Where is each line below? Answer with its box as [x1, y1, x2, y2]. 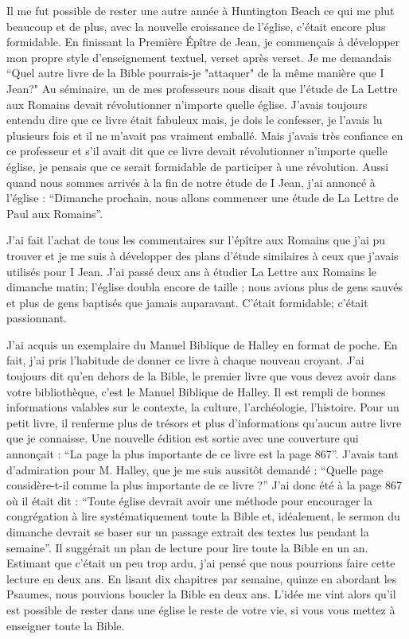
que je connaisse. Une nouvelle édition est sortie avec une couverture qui [6, 430, 359, 446]
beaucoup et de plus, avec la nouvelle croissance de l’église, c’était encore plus [6, 18, 386, 34]
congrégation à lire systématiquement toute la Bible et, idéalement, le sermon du [6, 508, 400, 524]
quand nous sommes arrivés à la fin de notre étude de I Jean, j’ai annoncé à [6, 173, 376, 190]
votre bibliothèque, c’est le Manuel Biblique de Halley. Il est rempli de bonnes [6, 383, 386, 399]
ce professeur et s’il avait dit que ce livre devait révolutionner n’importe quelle [6, 142, 388, 159]
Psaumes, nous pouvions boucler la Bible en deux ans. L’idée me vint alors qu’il [6, 586, 396, 602]
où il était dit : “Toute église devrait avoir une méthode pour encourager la [6, 492, 372, 508]
